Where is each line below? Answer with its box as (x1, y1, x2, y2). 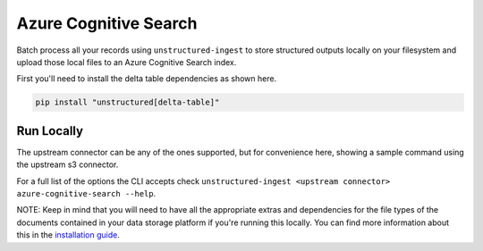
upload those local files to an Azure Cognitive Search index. (16, 56, 237, 67)
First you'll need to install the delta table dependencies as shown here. (16, 73, 277, 84)
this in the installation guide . (16, 230, 120, 240)
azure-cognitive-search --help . (16, 188, 157, 198)
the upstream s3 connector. (16, 159, 119, 170)
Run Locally (16, 123, 84, 138)
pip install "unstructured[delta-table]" (35, 97, 220, 107)
